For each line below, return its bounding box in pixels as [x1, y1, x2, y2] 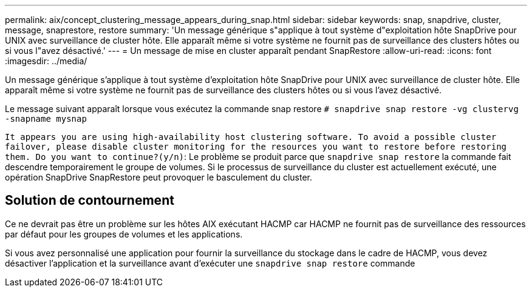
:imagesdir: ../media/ [5, 56, 87, 66]
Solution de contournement [5, 193, 174, 208]
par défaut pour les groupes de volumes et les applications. [5, 228, 243, 239]
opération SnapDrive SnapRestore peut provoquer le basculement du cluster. [5, 172, 312, 182]
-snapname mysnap [5, 114, 87, 124]
